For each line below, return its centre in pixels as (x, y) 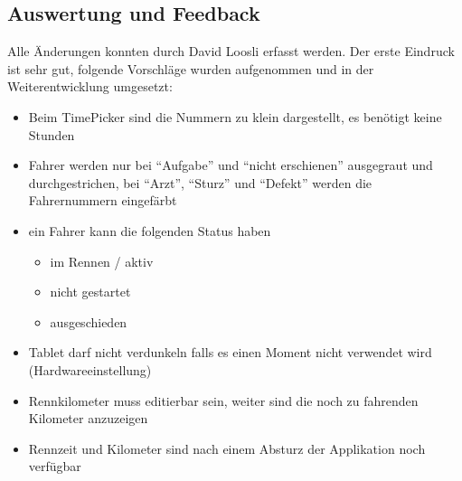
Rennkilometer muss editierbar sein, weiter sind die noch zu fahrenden (223, 400)
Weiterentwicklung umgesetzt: (90, 86)
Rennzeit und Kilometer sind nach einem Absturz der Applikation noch (227, 448)
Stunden (52, 134)
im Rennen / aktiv (102, 261)
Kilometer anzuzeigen (88, 418)
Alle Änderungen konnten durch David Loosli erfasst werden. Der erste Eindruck (231, 51)
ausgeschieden (89, 321)
